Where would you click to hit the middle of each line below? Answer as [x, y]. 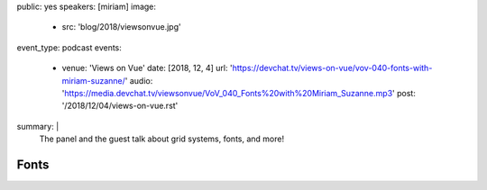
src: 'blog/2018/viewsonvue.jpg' [121, 27]
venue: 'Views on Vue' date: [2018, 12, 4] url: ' [147, 68]
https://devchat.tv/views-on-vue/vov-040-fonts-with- [332, 68]
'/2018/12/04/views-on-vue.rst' [120, 106]
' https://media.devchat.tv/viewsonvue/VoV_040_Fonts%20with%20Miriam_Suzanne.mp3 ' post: [239, 93]
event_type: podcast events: [69, 47]
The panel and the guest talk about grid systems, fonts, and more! [161, 139]
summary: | [38, 126]
